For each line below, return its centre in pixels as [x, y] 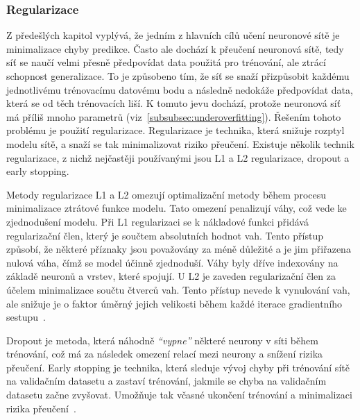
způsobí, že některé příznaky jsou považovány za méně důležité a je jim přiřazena [179, 249]
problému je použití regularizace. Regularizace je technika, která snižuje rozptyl [175, 130]
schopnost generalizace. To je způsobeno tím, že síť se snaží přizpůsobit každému [178, 76]
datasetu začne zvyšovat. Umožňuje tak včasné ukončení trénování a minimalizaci [179, 395]
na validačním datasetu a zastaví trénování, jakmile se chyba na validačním [166, 381]
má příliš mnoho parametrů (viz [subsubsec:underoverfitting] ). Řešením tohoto [174, 116]
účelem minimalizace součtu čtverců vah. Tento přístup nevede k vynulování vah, [178, 289]
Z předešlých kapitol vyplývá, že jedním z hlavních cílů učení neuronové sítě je [173, 35]
